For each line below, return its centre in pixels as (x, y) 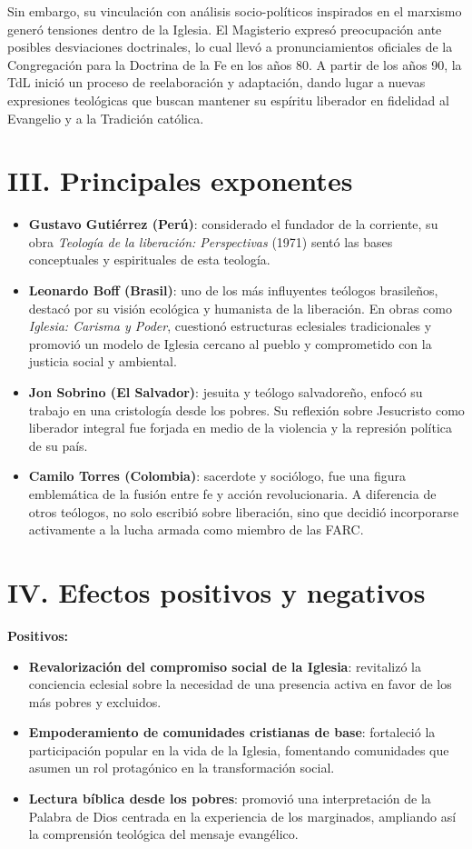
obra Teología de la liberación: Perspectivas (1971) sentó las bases (211, 241)
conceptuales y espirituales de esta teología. (149, 260)
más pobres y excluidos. (95, 701)
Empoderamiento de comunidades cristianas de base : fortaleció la (232, 732)
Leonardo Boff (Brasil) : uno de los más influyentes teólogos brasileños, (233, 290)
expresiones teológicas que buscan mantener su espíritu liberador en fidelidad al (228, 100)
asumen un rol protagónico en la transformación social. (182, 768)
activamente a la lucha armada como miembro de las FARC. (196, 529)
